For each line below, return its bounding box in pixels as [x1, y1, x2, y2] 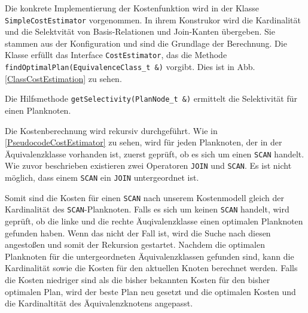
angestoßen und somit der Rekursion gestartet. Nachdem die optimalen [5, 238, 265, 251]
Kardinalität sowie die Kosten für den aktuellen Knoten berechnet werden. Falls [5, 262, 298, 274]
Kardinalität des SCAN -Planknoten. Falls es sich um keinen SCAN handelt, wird [5, 203, 289, 215]
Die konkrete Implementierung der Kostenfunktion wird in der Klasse [5, 2, 259, 14]
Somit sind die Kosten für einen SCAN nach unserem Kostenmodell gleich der [5, 191, 284, 203]
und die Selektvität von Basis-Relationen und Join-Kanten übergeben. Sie [5, 25, 275, 38]
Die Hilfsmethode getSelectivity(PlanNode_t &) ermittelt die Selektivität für [5, 92, 297, 105]
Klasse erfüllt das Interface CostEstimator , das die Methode [5, 48, 227, 61]
